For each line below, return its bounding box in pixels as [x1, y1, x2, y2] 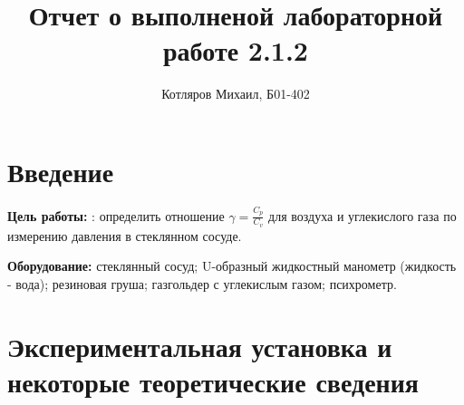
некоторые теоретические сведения [7, 362, 420, 400]
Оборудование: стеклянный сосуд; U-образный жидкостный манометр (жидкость [7, 256, 457, 275]
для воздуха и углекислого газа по [268, 206, 457, 225]
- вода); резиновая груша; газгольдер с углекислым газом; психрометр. [7, 274, 397, 293]
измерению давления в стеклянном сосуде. [7, 226, 242, 245]
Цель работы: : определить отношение [7, 206, 225, 225]
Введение [7, 152, 114, 189]
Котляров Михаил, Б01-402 [161, 84, 310, 103]
